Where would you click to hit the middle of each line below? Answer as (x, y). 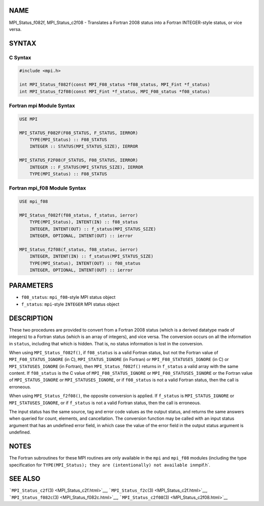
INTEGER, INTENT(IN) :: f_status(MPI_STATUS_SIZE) (91, 256)
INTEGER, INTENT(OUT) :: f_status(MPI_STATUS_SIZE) (93, 229)
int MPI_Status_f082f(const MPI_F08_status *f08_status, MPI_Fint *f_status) (115, 85)
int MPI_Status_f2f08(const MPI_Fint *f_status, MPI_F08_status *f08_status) (115, 91)
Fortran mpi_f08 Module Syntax (48, 188)
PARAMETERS (31, 286)
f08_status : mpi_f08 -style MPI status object (68, 297)
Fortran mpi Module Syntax (42, 106)
